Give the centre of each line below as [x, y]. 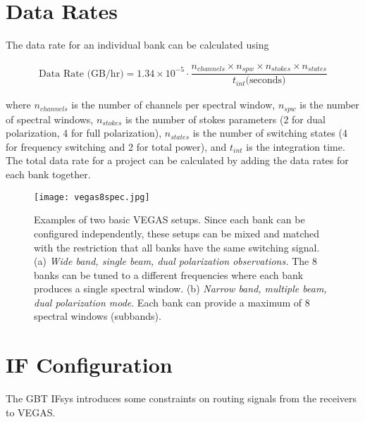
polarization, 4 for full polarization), [84, 133]
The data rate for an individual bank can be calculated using [137, 45]
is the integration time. [296, 146]
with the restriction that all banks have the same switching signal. [177, 247]
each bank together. [48, 174]
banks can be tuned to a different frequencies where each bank [169, 274]
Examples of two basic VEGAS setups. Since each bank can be [169, 219]
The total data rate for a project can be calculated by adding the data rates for [177, 160]
